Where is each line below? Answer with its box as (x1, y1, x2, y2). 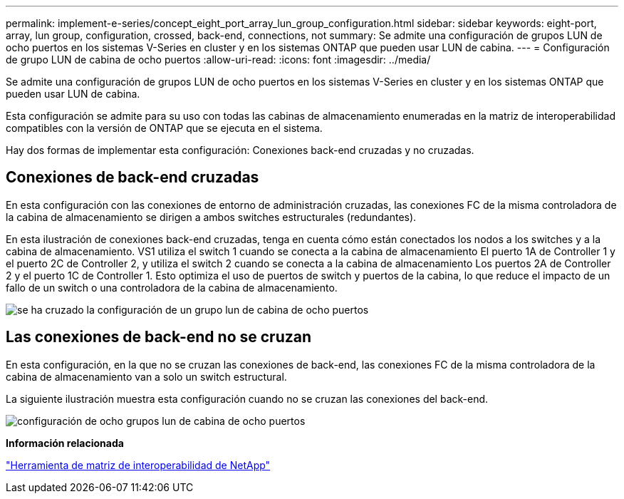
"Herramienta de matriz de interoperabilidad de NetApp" (6, 458, 271, 471)
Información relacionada (6, 436, 124, 449)
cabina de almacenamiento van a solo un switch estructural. (6, 370, 287, 383)
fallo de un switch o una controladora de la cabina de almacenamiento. (6, 281, 338, 294)
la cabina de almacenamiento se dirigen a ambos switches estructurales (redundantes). (6, 210, 417, 223)
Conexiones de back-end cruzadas (6, 168, 259, 187)
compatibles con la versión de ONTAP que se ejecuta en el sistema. (6, 122, 323, 134)
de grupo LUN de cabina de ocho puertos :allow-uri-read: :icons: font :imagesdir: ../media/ (6, 53, 431, 66)
